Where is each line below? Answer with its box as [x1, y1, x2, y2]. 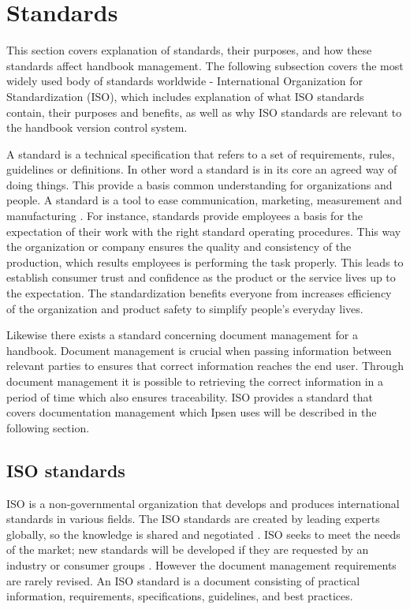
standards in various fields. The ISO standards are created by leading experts [6, 510, 380, 527]
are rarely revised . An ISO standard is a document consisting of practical [6, 572, 360, 588]
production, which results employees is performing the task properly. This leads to [6, 253, 404, 270]
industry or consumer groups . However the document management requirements [6, 556, 397, 573]
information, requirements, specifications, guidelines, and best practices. [6, 588, 353, 604]
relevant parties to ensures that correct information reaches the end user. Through [6, 357, 404, 374]
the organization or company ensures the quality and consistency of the [6, 238, 352, 255]
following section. [6, 419, 90, 435]
